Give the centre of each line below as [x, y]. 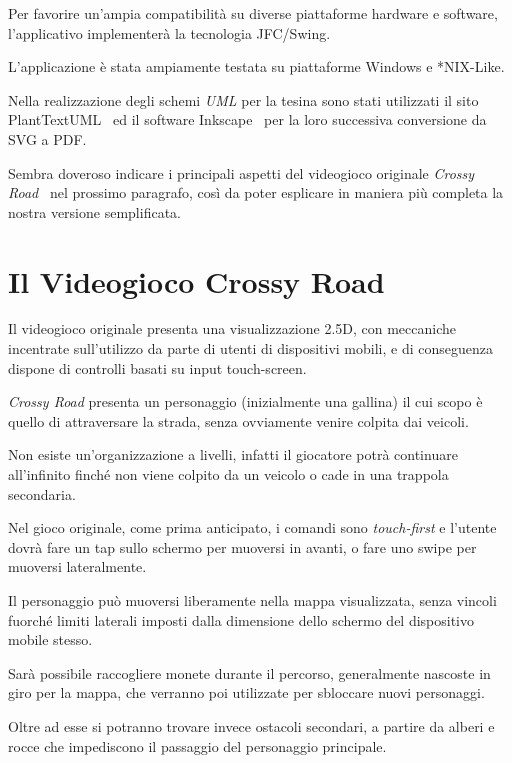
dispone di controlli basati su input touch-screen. [157, 367]
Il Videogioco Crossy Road [196, 280]
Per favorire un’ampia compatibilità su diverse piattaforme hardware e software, [253, 13]
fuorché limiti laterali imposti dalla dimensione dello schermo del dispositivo [241, 619]
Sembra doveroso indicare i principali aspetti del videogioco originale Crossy [241, 172]
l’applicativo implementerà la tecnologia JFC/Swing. [169, 32]
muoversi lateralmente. [77, 566]
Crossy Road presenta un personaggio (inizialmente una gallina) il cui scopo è [245, 401]
